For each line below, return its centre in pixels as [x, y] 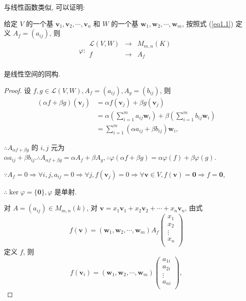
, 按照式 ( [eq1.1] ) [208, 23]
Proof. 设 [18, 90]
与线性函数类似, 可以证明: [44, 7]
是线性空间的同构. [32, 74]
